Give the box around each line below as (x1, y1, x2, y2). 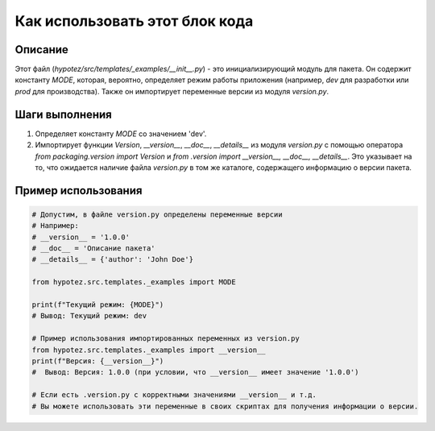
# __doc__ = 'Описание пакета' (31, 244, 156, 253)
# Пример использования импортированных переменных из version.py (31, 334, 300, 343)
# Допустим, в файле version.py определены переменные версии (31, 209, 283, 219)
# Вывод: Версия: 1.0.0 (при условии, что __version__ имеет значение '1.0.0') (31, 367, 359, 377)
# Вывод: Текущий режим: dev (31, 311, 147, 321)
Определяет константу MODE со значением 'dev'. (35, 129, 207, 139)
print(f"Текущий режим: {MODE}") (31, 300, 164, 309)
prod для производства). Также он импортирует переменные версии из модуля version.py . (14, 86, 329, 96)
